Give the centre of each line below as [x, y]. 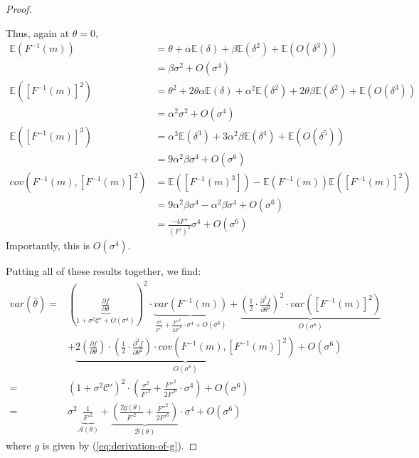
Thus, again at [38, 32]
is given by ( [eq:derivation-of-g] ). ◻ [120, 445]
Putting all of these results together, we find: [104, 271]
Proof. [19, 9]
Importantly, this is [48, 245]
